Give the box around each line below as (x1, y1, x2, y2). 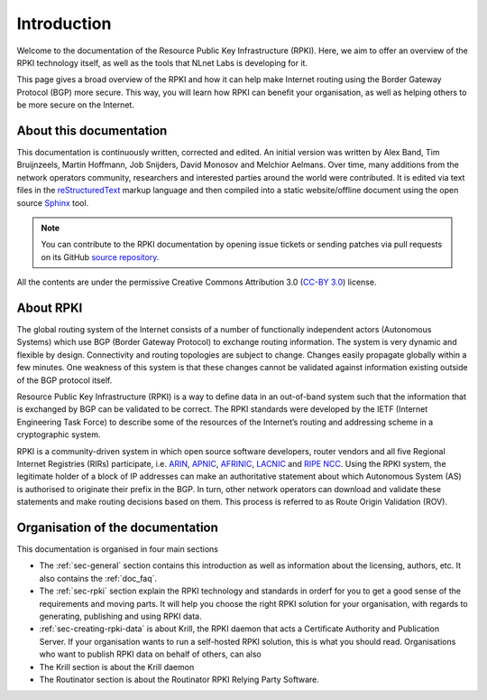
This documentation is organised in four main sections (16, 544, 218, 555)
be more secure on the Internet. (16, 99, 135, 110)
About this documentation (16, 123, 168, 138)
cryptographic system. (16, 429, 101, 440)
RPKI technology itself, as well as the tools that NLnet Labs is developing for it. (16, 57, 308, 68)
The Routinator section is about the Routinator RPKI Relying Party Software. (39, 674, 319, 685)
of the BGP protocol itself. (16, 375, 113, 386)
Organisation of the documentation (16, 519, 218, 535)
